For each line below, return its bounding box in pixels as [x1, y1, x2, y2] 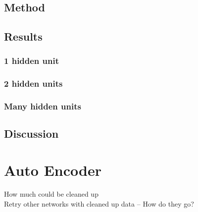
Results [4, 29, 43, 44]
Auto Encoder [4, 160, 101, 180]
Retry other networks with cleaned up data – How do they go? [4, 198, 194, 209]
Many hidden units [4, 100, 81, 112]
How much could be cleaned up [4, 189, 99, 199]
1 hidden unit [4, 54, 59, 67]
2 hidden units [4, 77, 63, 90]
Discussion [4, 126, 59, 141]
